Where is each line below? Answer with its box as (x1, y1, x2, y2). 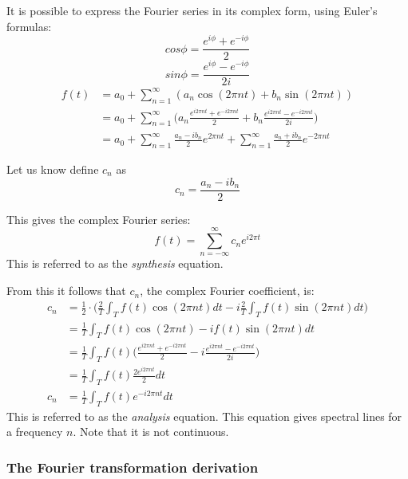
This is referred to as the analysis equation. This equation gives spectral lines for (6, 407, 402, 424)
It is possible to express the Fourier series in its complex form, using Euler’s (6, 2, 378, 18)
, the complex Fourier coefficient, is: (140, 282, 315, 299)
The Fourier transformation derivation (6, 457, 259, 477)
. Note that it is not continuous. (73, 423, 229, 440)
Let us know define (6, 161, 99, 178)
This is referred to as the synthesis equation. (6, 255, 224, 272)
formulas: (6, 18, 52, 34)
